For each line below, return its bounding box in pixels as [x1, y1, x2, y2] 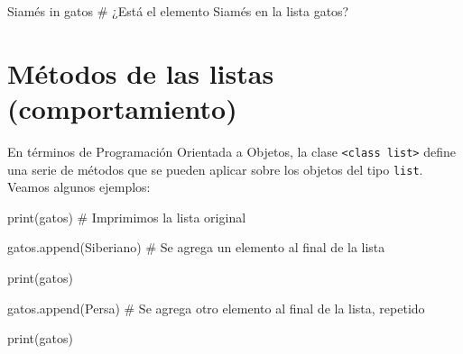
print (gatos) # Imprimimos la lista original [7, 207, 246, 226]
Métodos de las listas [7, 54, 274, 91]
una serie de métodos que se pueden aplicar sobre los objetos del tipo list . [7, 159, 423, 178]
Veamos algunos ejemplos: [7, 177, 151, 196]
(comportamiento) [7, 89, 237, 126]
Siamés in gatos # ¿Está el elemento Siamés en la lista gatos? [7, 2, 349, 20]
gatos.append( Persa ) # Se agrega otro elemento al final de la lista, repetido [7, 298, 425, 317]
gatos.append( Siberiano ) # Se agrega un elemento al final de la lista [7, 238, 385, 257]
